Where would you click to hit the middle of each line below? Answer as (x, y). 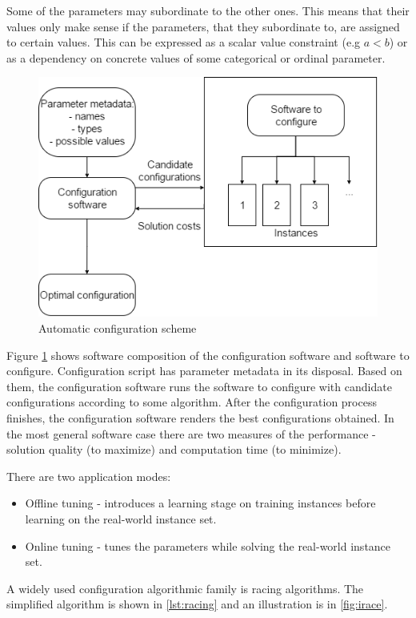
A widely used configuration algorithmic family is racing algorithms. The (185, 588)
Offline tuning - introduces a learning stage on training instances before (200, 503)
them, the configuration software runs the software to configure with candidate (199, 386)
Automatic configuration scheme (118, 328)
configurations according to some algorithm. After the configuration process (192, 402)
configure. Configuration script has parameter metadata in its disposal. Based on (204, 371)
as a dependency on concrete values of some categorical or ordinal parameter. (196, 57)
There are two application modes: (89, 476)
